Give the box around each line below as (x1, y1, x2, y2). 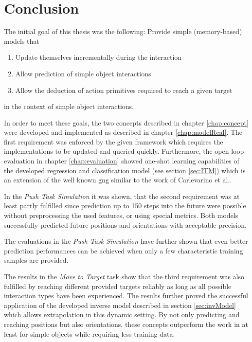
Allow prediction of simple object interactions (15, 68, 151, 78)
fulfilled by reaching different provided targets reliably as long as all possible (4, 281, 232, 291)
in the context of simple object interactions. (4, 101, 134, 111)
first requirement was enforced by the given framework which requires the (4, 136, 223, 146)
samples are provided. (4, 255, 69, 265)
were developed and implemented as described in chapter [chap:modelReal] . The (4, 127, 243, 137)
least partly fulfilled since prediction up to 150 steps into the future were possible (4, 200, 246, 211)
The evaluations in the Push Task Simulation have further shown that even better (4, 236, 248, 246)
